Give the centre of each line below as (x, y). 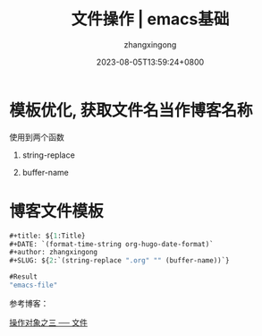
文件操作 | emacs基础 (150, 19)
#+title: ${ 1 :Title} (48, 236)
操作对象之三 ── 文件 (48, 322)
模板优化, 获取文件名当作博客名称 (131, 110)
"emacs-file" (34, 285)
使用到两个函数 (37, 137)
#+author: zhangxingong (54, 253)
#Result (24, 277)
